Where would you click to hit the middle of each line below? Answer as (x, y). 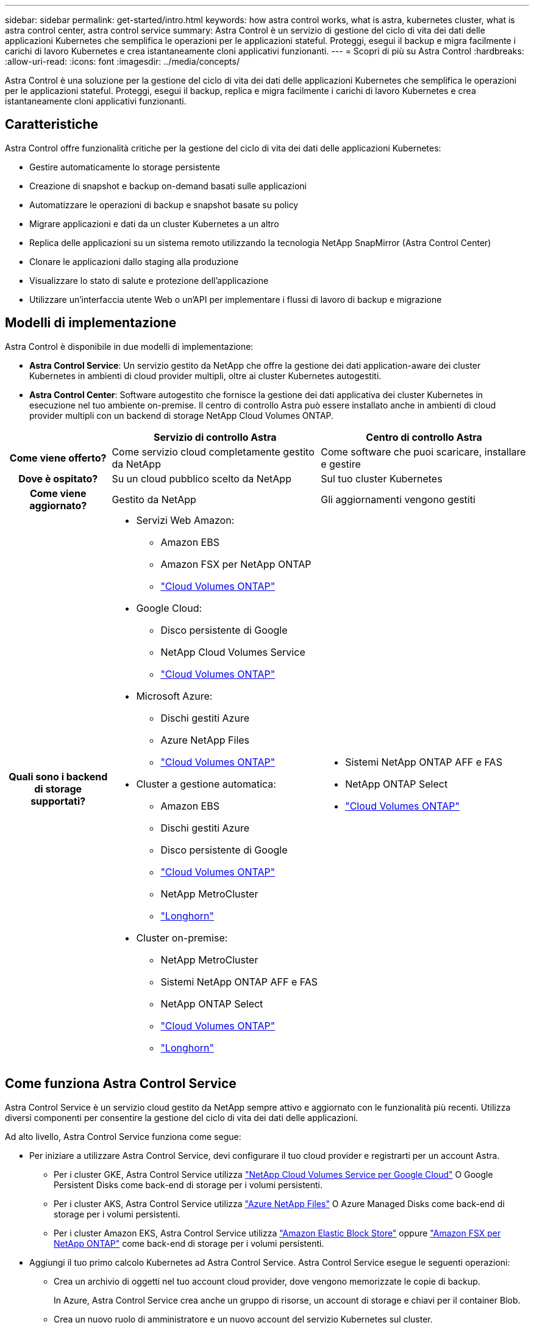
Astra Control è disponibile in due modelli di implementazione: (129, 346)
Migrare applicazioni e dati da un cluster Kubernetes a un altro (154, 223)
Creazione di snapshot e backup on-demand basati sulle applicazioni (168, 186)
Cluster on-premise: (182, 938)
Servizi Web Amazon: (185, 520)
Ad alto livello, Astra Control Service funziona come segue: (123, 1136)
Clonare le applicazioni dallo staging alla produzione (134, 261)
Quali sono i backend (58, 776)
